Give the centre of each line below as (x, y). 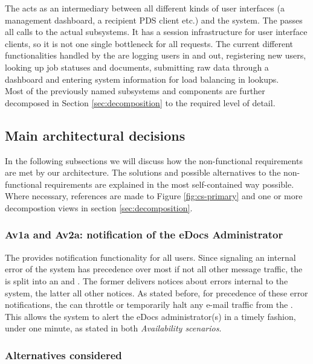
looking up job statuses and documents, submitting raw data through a (137, 67)
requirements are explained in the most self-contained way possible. (169, 184)
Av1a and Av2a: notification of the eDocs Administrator (144, 235)
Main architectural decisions (95, 135)
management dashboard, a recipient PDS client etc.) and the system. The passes (154, 20)
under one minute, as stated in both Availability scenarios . (113, 328)
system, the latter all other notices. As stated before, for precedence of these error (156, 292)
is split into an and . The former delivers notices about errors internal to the (147, 280)
